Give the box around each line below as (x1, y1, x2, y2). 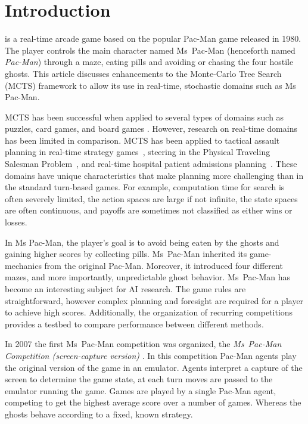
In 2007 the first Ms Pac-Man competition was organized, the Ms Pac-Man (5, 338, 282, 350)
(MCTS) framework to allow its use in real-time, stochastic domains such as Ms (5, 79, 296, 91)
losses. (5, 216, 27, 228)
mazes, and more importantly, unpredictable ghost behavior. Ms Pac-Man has (5, 271, 291, 283)
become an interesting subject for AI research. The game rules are (5, 283, 246, 295)
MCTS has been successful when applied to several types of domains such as (5, 110, 284, 123)
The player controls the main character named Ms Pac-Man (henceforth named (5, 44, 295, 56)
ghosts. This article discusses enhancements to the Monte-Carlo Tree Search (5, 67, 282, 79)
